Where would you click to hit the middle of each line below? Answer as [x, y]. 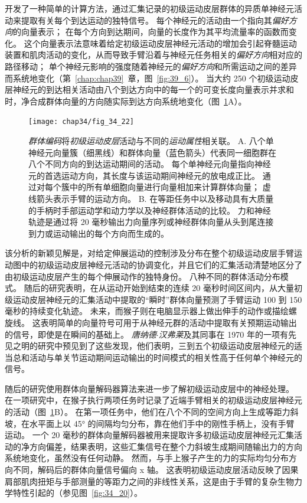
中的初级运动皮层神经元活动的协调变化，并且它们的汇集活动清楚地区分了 [161, 264]
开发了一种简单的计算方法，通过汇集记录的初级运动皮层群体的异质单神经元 [149, 8]
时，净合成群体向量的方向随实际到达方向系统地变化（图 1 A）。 [126, 101]
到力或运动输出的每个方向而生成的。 [99, 233]
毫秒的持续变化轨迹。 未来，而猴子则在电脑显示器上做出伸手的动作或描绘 [147, 311]
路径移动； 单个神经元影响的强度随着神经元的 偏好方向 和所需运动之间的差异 [151, 66]
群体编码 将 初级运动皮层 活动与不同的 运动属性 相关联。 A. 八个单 [151, 141]
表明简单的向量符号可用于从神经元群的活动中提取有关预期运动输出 [169, 322]
